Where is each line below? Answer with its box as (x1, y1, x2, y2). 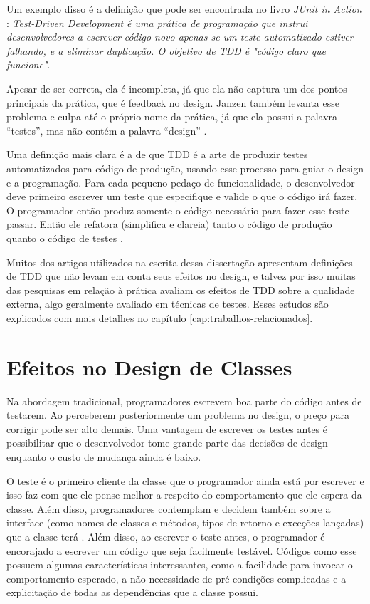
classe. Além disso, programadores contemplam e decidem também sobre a (6, 501, 331, 516)
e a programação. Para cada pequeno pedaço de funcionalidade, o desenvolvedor (6, 175, 355, 189)
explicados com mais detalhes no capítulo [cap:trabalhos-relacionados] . (6, 310, 313, 325)
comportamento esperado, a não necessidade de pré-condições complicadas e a (6, 571, 347, 585)
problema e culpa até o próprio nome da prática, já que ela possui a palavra (6, 109, 338, 124)
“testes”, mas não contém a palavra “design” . (6, 123, 207, 137)
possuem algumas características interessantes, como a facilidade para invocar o (6, 557, 353, 572)
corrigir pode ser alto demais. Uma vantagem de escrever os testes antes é (6, 421, 327, 436)
